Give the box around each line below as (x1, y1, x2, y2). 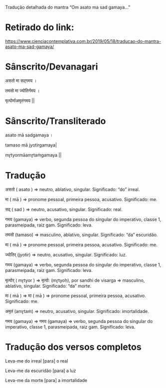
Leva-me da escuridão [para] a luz (5, 367, 76, 373)
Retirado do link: (5, 22, 74, 33)
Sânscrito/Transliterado (5, 115, 106, 127)
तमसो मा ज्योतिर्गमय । (5, 87, 40, 93)
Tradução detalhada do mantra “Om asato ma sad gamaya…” (5, 4, 131, 10)
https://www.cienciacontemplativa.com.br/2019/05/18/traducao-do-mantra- (5, 38, 161, 44)
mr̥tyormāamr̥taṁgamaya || (5, 152, 62, 158)
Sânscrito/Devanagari (5, 61, 98, 72)
